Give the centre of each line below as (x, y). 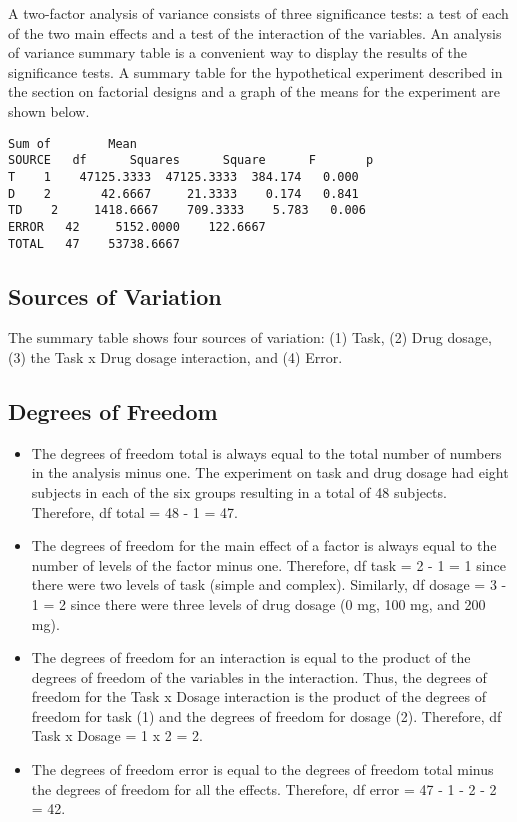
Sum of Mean (72, 143)
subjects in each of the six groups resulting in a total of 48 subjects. (239, 491)
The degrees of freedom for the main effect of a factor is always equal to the (264, 545)
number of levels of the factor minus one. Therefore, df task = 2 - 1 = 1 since (268, 564)
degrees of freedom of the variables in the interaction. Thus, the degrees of (259, 676)
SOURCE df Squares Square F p (191, 160)
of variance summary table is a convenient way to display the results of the (237, 52)
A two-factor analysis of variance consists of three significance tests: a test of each (258, 13)
